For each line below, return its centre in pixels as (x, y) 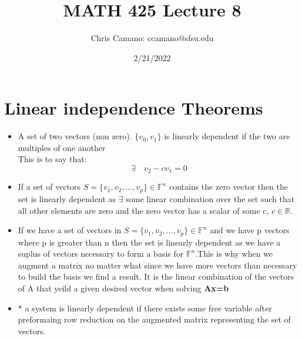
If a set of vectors (49, 187)
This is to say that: (52, 159)
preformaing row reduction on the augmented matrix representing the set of (154, 319)
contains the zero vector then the (228, 187)
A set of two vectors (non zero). (75, 136)
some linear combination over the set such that (210, 198)
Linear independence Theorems (134, 108)
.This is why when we (234, 254)
